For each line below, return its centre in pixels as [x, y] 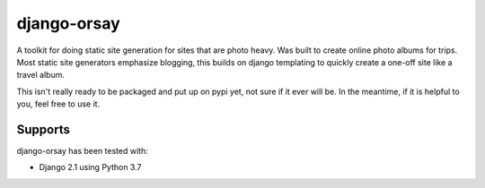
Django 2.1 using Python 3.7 [90, 167]
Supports [44, 129]
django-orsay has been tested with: [82, 151]
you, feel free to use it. [58, 104]
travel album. [40, 75]
